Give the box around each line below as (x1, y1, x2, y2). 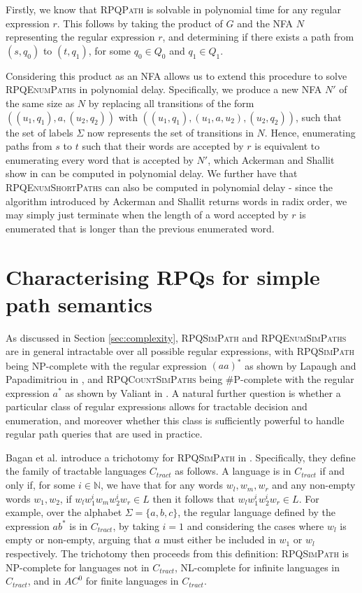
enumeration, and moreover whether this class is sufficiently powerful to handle (6, 412, 345, 427)
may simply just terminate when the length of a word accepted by (6, 207, 289, 222)
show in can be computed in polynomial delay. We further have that (6, 166, 298, 181)
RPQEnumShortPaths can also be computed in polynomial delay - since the (6, 179, 333, 194)
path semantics (6, 289, 153, 318)
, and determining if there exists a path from (162, 29, 354, 44)
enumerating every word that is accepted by (6, 152, 194, 167)
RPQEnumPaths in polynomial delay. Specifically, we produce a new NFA (6, 82, 322, 97)
